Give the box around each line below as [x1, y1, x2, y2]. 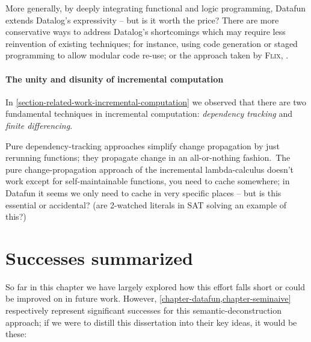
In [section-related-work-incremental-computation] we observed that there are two [5, 95, 307, 108]
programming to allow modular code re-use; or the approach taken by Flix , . [5, 49, 289, 61]
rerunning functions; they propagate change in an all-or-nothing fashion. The [5, 151, 291, 164]
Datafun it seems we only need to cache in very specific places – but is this [5, 186, 282, 199]
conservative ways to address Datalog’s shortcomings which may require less [5, 25, 286, 38]
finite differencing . [5, 119, 73, 131]
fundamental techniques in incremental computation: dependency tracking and [5, 107, 292, 120]
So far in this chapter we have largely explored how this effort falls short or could [5, 280, 305, 293]
